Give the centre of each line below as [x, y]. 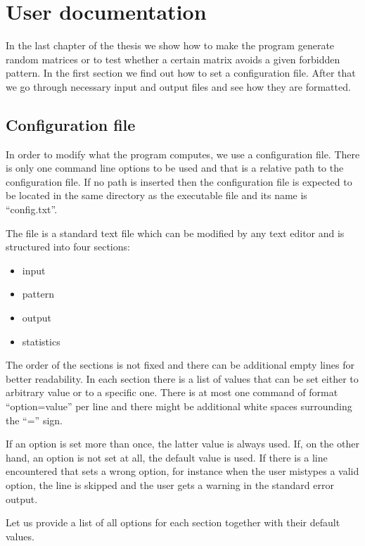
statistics [41, 341]
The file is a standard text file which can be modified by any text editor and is [175, 233]
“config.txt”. [32, 209]
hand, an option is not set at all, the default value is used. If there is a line [167, 457]
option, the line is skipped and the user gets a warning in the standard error [170, 484]
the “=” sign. [34, 420]
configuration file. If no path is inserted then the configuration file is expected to [179, 181]
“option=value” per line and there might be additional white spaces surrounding [179, 406]
